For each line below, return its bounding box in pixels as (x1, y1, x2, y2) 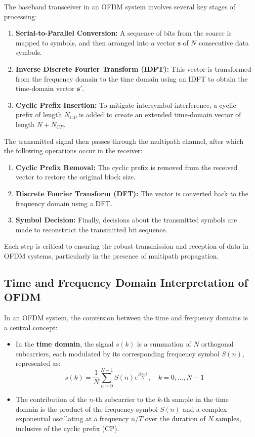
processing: (4, 11, 37, 21)
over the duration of (145, 413, 206, 424)
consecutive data (199, 37, 249, 47)
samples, (215, 413, 241, 424)
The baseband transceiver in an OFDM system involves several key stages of (4, 1, 236, 11)
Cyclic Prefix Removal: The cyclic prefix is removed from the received (15, 162, 238, 172)
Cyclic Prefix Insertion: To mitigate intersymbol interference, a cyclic (15, 99, 236, 110)
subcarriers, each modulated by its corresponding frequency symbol (15, 348, 219, 358)
